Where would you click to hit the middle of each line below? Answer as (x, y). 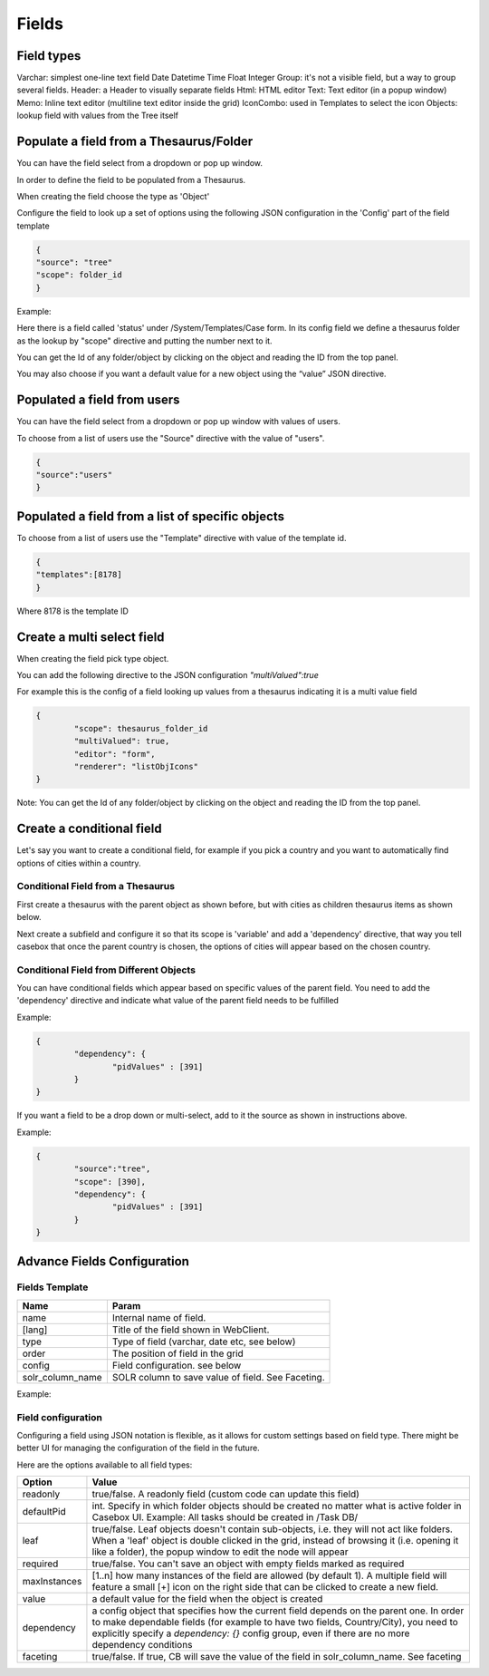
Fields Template (53, 1287)
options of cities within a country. (79, 863)
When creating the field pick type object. (93, 658)
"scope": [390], (110, 1182)
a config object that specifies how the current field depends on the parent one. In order (278, 1611)
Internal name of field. (159, 1317)
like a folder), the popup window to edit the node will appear (220, 1552)
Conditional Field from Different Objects (106, 970)
